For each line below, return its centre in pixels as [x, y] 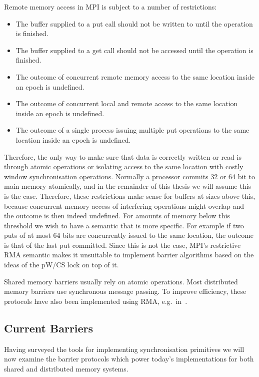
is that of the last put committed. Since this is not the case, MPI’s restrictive [122, 245]
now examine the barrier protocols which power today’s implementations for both [129, 359]
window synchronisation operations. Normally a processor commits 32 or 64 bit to [129, 176]
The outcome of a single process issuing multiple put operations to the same [132, 130]
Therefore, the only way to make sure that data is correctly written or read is [123, 156]
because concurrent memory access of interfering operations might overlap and [124, 206]
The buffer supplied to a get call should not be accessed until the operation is [134, 50]
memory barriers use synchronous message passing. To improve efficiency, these [125, 291]
